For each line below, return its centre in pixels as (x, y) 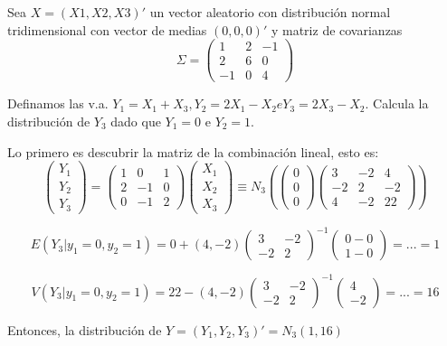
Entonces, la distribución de (85, 329)
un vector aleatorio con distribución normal (270, 12)
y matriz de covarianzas (337, 29)
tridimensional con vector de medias (107, 29)
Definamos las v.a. (58, 103)
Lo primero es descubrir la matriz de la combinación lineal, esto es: (193, 151)
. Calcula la (397, 103)
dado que (136, 121)
